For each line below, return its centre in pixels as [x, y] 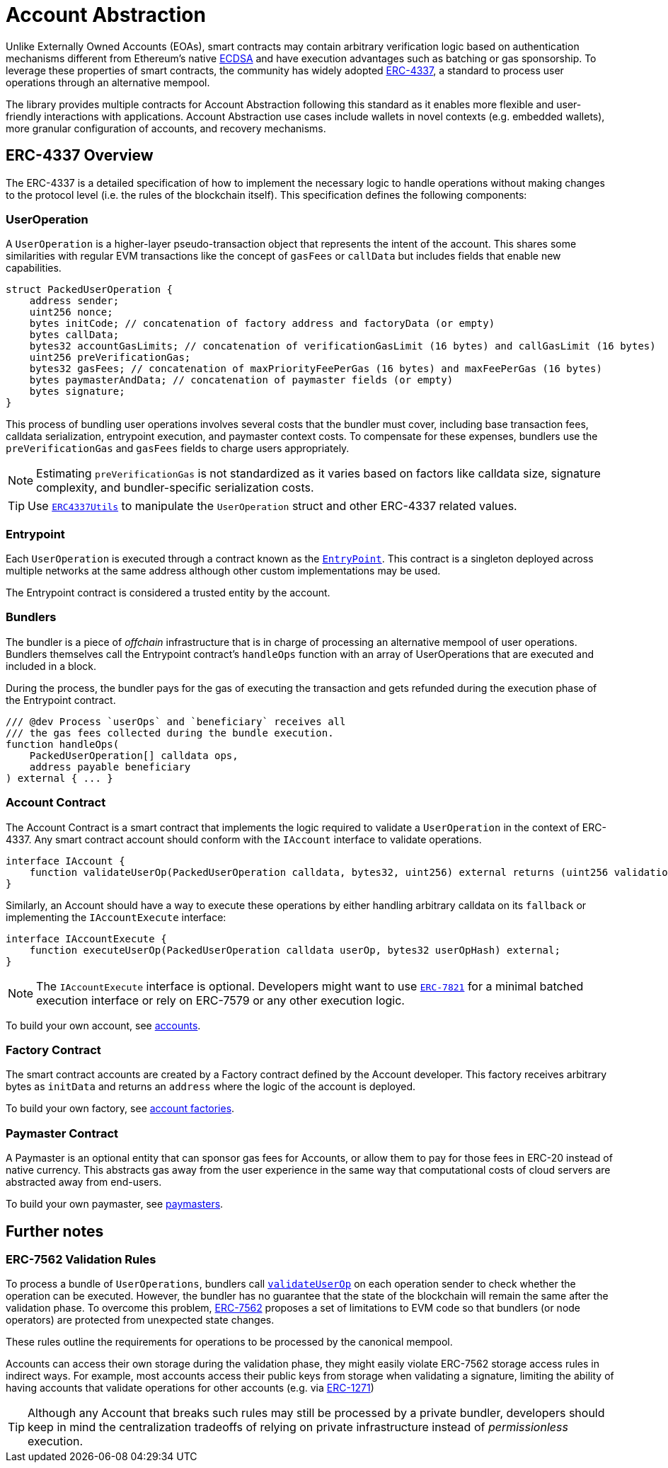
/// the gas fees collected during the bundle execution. [170, 733]
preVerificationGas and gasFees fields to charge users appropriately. [178, 449]
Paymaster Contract [62, 1133]
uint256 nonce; [71, 312]
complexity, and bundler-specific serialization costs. [175, 488]
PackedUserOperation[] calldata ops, [134, 755]
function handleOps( [63, 744]
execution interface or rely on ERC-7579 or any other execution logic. [220, 1000]
